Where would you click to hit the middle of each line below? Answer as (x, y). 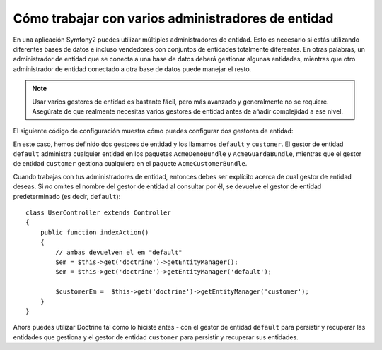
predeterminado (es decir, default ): (67, 196)
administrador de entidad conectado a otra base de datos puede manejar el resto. (132, 69)
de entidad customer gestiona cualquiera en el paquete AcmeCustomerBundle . (130, 164)
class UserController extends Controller (98, 213)
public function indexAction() (94, 232)
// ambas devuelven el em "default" (119, 252)
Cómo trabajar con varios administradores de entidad (173, 18)
